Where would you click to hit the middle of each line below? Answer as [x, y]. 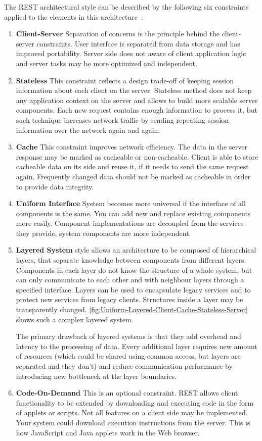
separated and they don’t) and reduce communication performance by [124, 366]
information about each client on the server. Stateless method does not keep [134, 90]
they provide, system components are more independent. [103, 233]
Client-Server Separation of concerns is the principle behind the [118, 34]
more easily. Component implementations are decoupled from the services [130, 223]
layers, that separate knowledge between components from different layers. [131, 260]
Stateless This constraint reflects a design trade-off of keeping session [125, 80]
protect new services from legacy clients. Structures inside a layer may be [129, 299]
